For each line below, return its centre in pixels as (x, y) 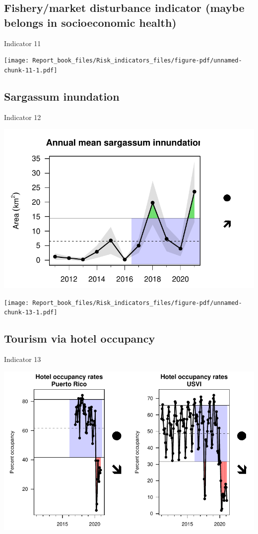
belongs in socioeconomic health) (90, 22)
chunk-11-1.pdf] (31, 70)
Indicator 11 (23, 43)
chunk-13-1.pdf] (31, 313)
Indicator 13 (23, 359)
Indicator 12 (23, 117)
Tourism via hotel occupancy (80, 338)
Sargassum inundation (62, 96)
